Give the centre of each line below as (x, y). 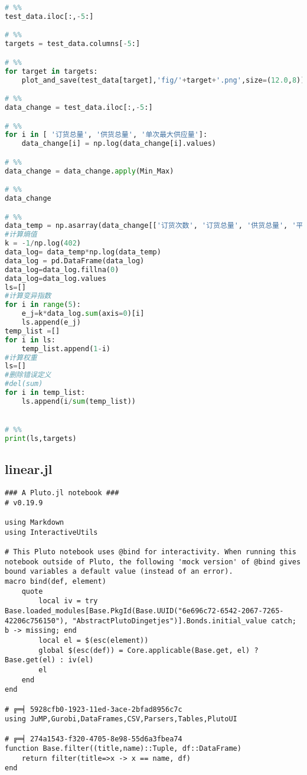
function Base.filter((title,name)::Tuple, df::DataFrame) (123, 749)
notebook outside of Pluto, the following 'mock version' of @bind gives (153, 562)
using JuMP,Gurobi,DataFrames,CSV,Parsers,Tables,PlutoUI (121, 719)
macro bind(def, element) (55, 582)
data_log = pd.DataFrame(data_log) (75, 261)
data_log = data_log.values (55, 278)
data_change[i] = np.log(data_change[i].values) (119, 144)
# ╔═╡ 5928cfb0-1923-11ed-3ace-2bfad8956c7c (94, 709)
